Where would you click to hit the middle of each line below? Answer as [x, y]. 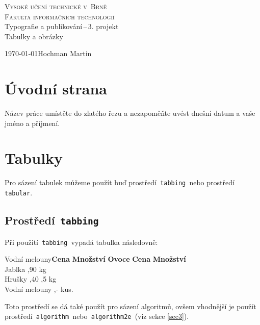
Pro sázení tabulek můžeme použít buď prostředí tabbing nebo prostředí [120, 182]
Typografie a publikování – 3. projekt [62, 26]
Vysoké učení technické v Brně [56, 6]
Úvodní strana [56, 89]
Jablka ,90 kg [25, 269]
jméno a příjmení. [32, 123]
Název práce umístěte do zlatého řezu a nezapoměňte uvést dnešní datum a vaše [130, 113]
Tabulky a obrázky [34, 36]
